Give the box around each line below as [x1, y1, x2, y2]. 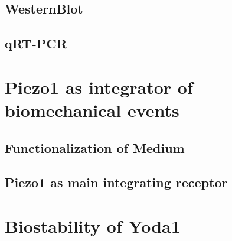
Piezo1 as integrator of [5, 74, 193, 99]
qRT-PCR [5, 34, 67, 53]
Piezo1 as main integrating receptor [5, 173, 228, 191]
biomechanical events [5, 97, 179, 122]
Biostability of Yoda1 [5, 213, 181, 237]
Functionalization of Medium [5, 138, 185, 157]
